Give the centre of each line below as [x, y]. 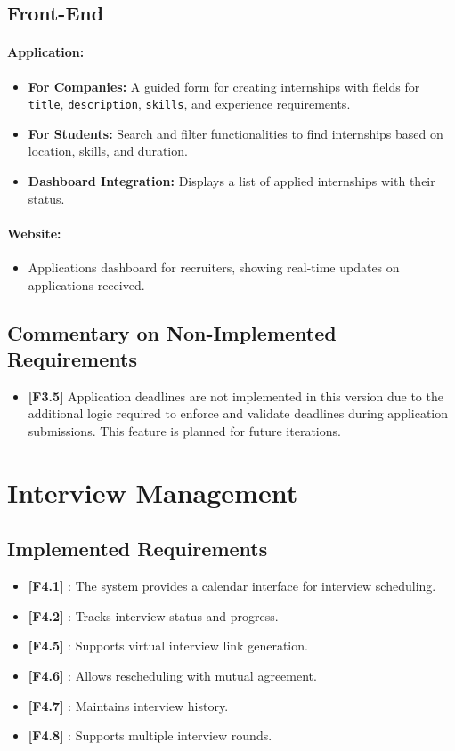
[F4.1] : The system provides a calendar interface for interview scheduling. [232, 586]
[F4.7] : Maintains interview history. [128, 705]
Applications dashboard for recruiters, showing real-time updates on [214, 267]
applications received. [86, 284]
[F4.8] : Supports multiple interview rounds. [150, 735]
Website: [34, 233]
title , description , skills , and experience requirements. [189, 104]
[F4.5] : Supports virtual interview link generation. [168, 646]
